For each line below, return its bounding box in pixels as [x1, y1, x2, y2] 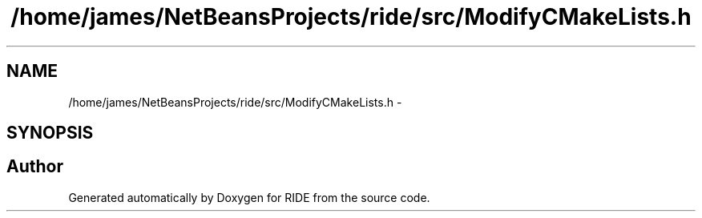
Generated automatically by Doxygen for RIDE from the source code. [68, 190, 430, 204]
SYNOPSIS [6, 123, 94, 143]
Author [6, 156, 63, 177]
